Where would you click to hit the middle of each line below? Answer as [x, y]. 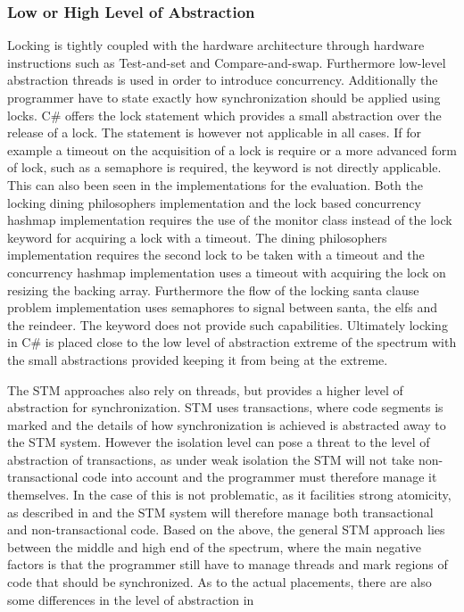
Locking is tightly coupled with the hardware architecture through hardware [216, 45]
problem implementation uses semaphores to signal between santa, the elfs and [223, 307]
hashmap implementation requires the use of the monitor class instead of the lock [230, 220]
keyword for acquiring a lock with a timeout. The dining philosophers [197, 237]
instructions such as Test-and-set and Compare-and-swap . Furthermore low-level [227, 62]
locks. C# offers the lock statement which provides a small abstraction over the [224, 115]
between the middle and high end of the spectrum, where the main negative [215, 546]
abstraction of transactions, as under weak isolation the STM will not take [211, 459]
